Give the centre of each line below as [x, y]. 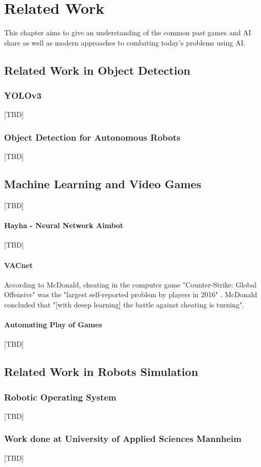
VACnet [19, 265]
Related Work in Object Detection [97, 70]
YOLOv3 [23, 95]
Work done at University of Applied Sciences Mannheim [123, 439]
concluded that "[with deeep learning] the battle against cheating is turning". [124, 304]
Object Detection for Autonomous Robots [92, 137]
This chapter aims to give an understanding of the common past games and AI [128, 32]
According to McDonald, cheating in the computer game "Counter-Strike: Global [130, 284]
